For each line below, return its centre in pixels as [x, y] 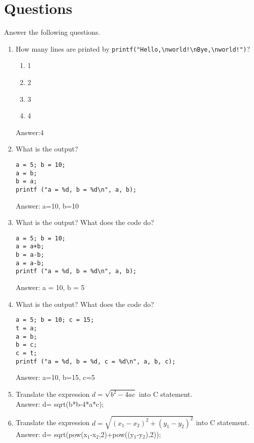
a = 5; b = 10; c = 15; [55, 320]
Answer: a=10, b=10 [47, 205]
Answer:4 [30, 132]
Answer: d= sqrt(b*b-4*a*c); [60, 404]
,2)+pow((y [116, 434]
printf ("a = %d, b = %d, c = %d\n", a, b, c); [95, 361]
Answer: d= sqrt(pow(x [51, 434]
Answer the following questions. [52, 32]
